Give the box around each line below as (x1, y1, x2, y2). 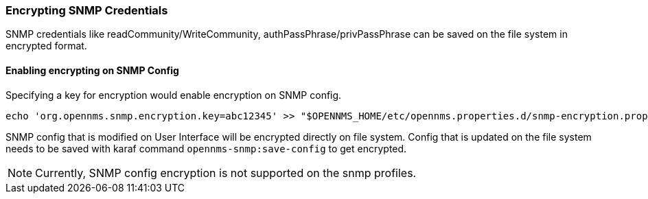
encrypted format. (5, 40, 87, 52)
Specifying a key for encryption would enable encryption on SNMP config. (5, 89, 342, 101)
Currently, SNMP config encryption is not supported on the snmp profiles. (35, 165, 417, 180)
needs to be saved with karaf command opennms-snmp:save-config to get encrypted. (5, 142, 407, 154)
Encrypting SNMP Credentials (5, 3, 168, 17)
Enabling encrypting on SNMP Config (5, 64, 179, 76)
